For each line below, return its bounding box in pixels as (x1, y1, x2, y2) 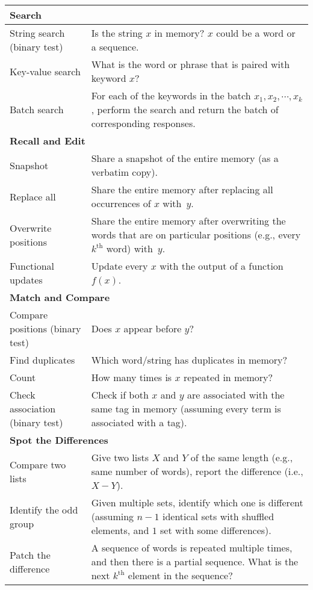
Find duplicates (10, 353, 75, 367)
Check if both (91, 388, 149, 402)
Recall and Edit (10, 134, 85, 147)
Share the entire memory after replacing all (91, 182, 273, 196)
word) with (106, 241, 153, 255)
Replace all (10, 189, 56, 203)
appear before (123, 321, 182, 335)
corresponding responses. (91, 116, 196, 130)
